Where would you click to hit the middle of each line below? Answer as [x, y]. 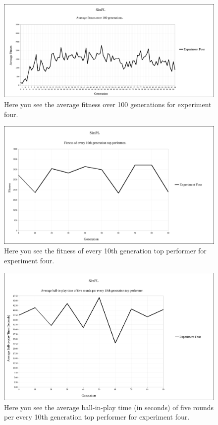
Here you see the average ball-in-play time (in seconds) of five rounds [109, 407]
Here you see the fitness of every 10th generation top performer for [105, 251]
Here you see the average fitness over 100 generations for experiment [108, 104]
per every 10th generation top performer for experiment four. [97, 417]
